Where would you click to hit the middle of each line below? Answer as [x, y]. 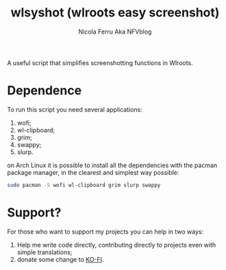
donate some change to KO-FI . [60, 259]
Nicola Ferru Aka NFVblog [115, 32]
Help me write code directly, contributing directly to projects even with [116, 245]
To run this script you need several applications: [75, 109]
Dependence [45, 91]
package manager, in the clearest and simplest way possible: [93, 172]
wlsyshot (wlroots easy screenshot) [115, 13]
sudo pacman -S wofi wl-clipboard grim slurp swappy [84, 185]
